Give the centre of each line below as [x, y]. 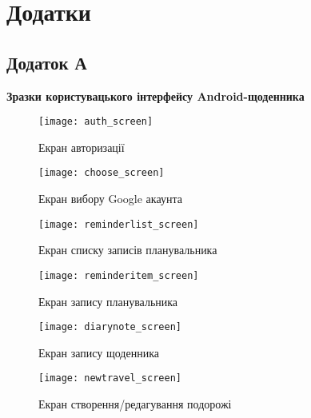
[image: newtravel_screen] [110, 378]
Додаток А [47, 62]
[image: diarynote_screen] [110, 327]
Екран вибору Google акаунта [110, 199]
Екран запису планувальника [108, 301]
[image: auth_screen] [96, 122]
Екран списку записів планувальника [128, 250]
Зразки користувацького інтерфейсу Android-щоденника [155, 96]
